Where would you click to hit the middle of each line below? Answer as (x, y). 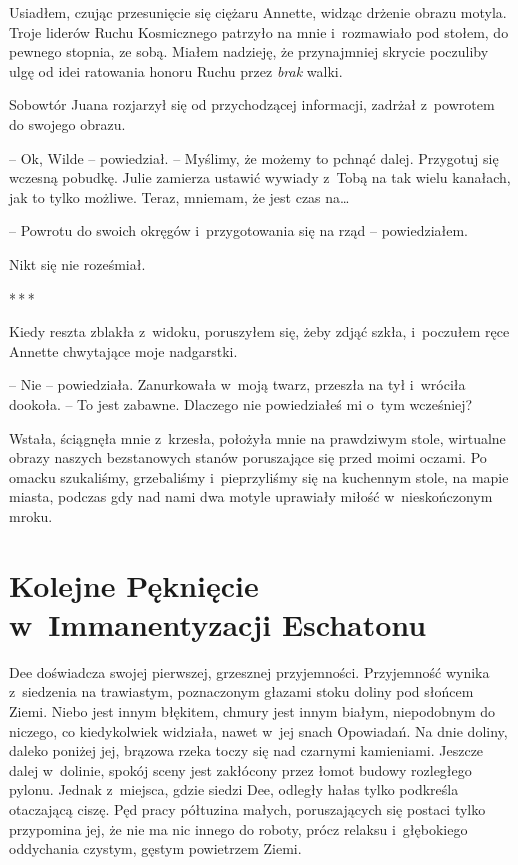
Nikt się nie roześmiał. (77, 263)
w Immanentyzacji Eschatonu (218, 623)
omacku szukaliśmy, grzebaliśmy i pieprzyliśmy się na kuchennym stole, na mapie (259, 476)
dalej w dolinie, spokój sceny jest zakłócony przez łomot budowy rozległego (240, 769)
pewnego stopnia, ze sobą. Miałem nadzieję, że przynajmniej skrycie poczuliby (249, 51)
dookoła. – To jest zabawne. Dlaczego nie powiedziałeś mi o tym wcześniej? (241, 403)
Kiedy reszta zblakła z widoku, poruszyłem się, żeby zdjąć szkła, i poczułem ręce (259, 331)
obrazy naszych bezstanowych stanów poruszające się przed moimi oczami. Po (248, 457)
